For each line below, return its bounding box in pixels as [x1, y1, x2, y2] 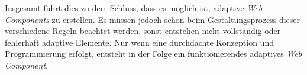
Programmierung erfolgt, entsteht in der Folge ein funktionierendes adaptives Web [5, 47, 302, 60]
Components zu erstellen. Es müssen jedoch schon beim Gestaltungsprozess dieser [5, 13, 300, 25]
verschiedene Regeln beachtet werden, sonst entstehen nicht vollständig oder [5, 25, 281, 37]
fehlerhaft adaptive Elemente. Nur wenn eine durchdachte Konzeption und [5, 36, 274, 48]
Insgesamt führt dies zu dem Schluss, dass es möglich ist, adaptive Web [5, 2, 263, 13]
